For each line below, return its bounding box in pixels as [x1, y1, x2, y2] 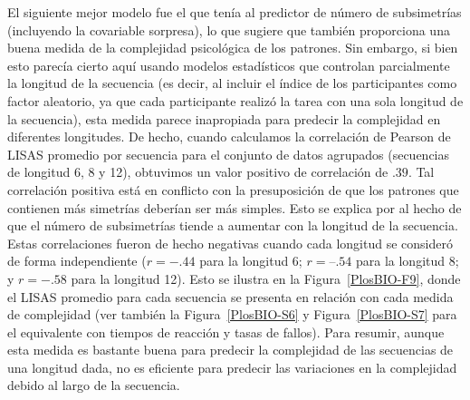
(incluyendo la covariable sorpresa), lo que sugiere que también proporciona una [7, 20, 450, 39]
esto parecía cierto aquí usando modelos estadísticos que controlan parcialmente [7, 55, 450, 74]
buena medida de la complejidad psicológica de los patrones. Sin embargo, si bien [7, 38, 458, 57]
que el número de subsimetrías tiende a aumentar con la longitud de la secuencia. [7, 216, 458, 235]
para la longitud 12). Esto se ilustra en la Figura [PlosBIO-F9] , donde [71, 268, 461, 288]
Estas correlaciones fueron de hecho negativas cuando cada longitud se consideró [7, 233, 453, 252]
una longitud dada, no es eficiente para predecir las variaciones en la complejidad [7, 357, 457, 376]
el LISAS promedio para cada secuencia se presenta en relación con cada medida [7, 287, 454, 306]
